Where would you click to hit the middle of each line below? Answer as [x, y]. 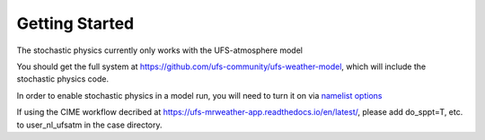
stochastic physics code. [63, 79]
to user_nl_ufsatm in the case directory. [89, 125]
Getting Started [75, 23]
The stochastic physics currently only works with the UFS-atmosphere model [159, 50]
